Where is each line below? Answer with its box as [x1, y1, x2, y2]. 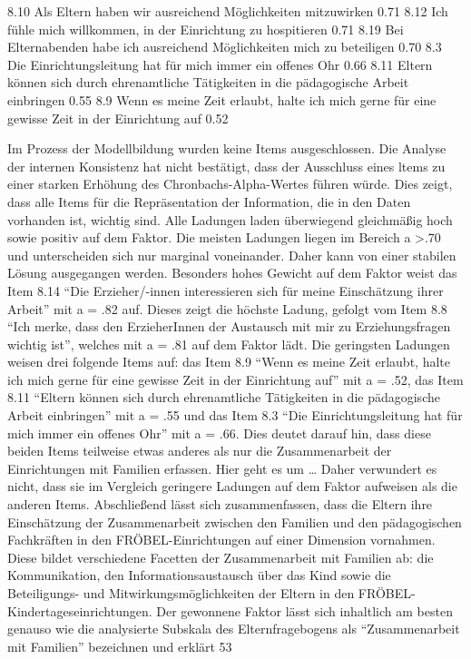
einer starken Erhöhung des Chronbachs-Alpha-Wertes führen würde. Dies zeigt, [7, 174, 453, 193]
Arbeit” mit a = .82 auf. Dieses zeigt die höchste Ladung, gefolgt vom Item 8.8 [7, 299, 447, 318]
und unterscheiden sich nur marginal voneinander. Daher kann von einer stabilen [7, 245, 456, 264]
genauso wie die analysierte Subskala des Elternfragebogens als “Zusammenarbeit [7, 619, 460, 638]
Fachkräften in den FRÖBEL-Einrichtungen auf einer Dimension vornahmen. [7, 530, 436, 549]
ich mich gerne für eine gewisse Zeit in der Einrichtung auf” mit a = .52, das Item [7, 369, 464, 389]
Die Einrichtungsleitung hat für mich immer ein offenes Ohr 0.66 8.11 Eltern [7, 54, 433, 74]
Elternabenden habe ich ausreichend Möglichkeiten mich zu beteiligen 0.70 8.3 [7, 37, 442, 56]
